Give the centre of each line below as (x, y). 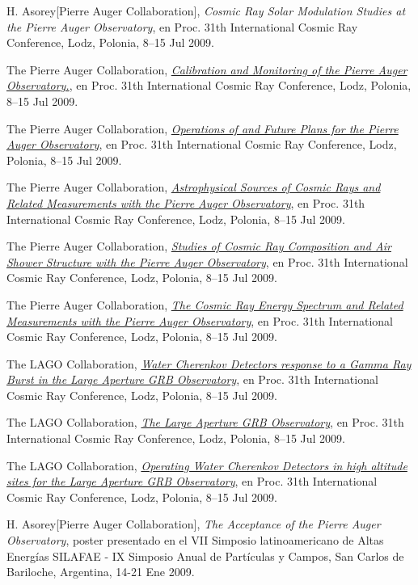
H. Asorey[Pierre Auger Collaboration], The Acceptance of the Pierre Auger (194, 524)
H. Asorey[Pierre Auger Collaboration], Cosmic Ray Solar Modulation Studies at (206, 11)
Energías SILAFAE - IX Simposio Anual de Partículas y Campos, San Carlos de (205, 556)
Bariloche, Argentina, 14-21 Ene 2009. (101, 572)
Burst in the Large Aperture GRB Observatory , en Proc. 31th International (192, 379)
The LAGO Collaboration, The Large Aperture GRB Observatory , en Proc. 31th (205, 422)
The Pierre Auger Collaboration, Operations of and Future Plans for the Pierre (203, 128)
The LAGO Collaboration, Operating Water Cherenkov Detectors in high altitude (207, 465)
